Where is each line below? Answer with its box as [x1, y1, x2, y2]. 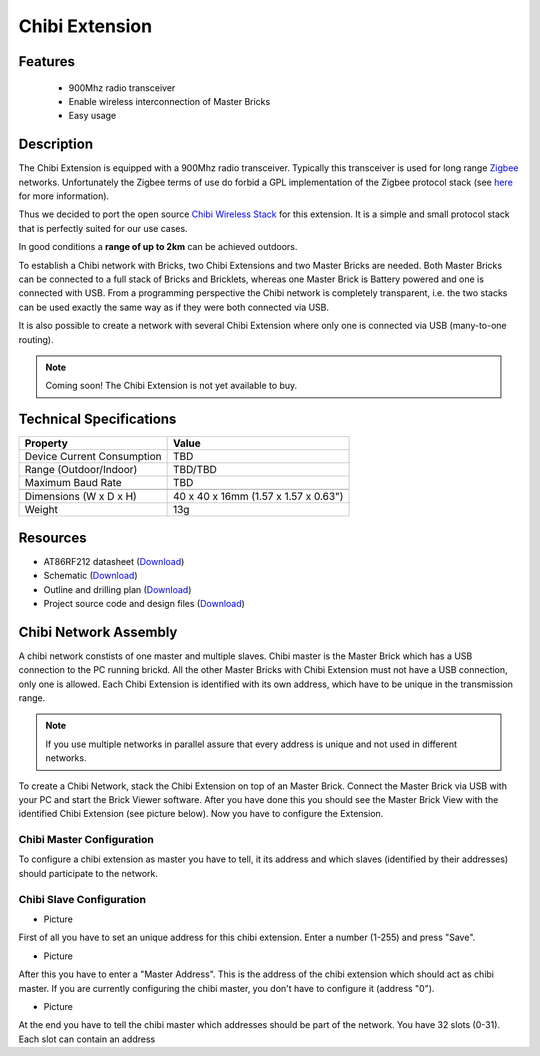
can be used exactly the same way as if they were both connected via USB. [18, 301, 330, 313]
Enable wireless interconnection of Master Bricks [68, 95, 271, 107]
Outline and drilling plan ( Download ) [43, 583, 192, 595]
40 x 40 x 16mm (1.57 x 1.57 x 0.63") [172, 490, 344, 504]
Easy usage [68, 110, 117, 122]
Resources [18, 529, 87, 546]
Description [18, 136, 94, 153]
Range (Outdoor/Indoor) [24, 463, 138, 477]
